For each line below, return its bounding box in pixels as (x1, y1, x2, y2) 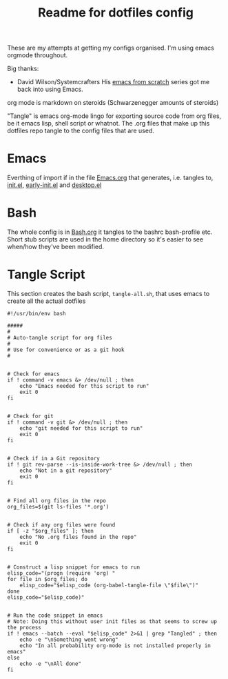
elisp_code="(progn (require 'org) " (7, 570, 116, 577)
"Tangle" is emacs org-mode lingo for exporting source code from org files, (7, 112, 222, 120)
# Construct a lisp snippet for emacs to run (7, 564, 140, 571)
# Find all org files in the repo (7, 498, 107, 504)
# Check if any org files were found (7, 522, 116, 529)
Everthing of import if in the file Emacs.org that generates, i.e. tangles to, (7, 174, 214, 182)
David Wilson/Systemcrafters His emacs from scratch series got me (17, 78, 210, 86)
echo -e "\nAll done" (19, 660, 81, 667)
